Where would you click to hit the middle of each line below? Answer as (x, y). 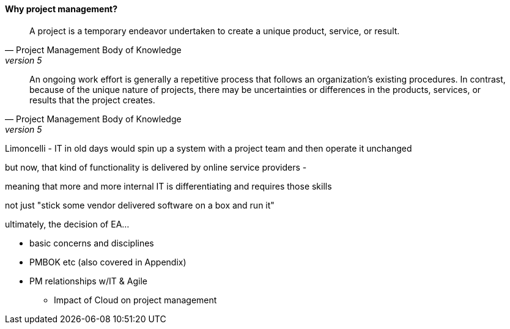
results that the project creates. (92, 100)
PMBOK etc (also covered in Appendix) (108, 262)
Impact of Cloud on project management (135, 300)
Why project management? (61, 9)
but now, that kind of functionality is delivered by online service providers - (156, 167)
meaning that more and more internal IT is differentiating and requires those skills (168, 186)
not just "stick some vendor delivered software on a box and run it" (140, 205)
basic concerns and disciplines (92, 243)
